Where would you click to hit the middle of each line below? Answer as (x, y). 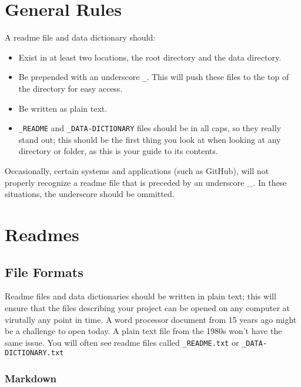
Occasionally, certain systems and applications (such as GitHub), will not (137, 171)
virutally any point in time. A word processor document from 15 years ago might (151, 319)
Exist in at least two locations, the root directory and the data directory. (150, 57)
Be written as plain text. (63, 108)
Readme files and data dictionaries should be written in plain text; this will (141, 296)
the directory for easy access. (71, 88)
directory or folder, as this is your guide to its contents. (118, 151)
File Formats (44, 271)
